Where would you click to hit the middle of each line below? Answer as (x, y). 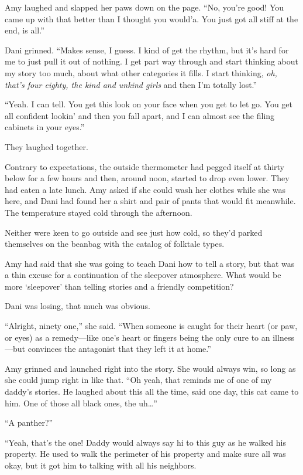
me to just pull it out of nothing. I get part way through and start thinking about (152, 61)
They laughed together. (47, 146)
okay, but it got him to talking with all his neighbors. (101, 465)
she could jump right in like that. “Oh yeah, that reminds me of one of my (138, 380)
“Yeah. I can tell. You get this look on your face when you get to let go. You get (149, 104)
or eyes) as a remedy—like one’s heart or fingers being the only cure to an (137, 337)
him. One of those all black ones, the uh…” (81, 403)
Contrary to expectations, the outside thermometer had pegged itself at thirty (144, 166)
